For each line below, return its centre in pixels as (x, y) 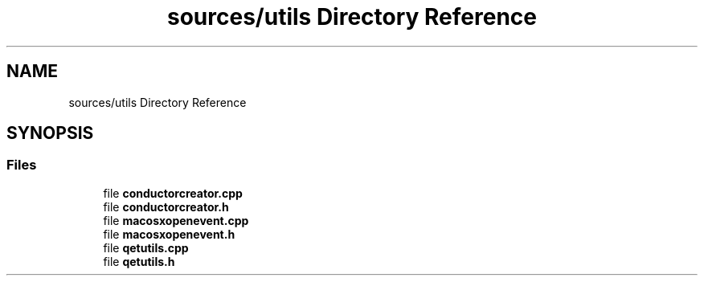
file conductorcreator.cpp (173, 193)
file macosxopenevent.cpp (176, 220)
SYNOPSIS (50, 133)
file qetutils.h (139, 261)
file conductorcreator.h (166, 206)
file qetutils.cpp (146, 247)
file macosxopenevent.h (169, 234)
